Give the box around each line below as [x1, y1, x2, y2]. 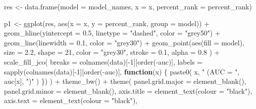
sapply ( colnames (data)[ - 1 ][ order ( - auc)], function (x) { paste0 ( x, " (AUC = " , [4, 66, 240, 76]
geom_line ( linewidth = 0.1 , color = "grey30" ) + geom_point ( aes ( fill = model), [4, 37, 245, 47]
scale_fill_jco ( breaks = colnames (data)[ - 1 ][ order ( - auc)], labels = [4, 56, 203, 67]
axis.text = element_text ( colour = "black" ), [4, 95, 138, 106]
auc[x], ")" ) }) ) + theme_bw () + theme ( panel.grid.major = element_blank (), [4, 76, 247, 86]
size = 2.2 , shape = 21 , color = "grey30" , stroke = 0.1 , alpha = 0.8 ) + [4, 47, 220, 57]
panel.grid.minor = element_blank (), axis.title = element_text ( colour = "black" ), [4, 85, 253, 96]
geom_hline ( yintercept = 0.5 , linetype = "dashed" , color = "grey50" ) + [4, 28, 220, 38]
